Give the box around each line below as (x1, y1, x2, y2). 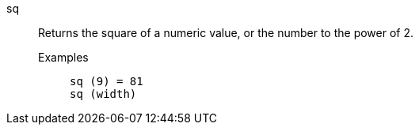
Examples (38, 51, 89, 64)
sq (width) (70, 88, 137, 100)
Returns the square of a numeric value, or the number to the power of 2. (38, 26, 414, 39)
